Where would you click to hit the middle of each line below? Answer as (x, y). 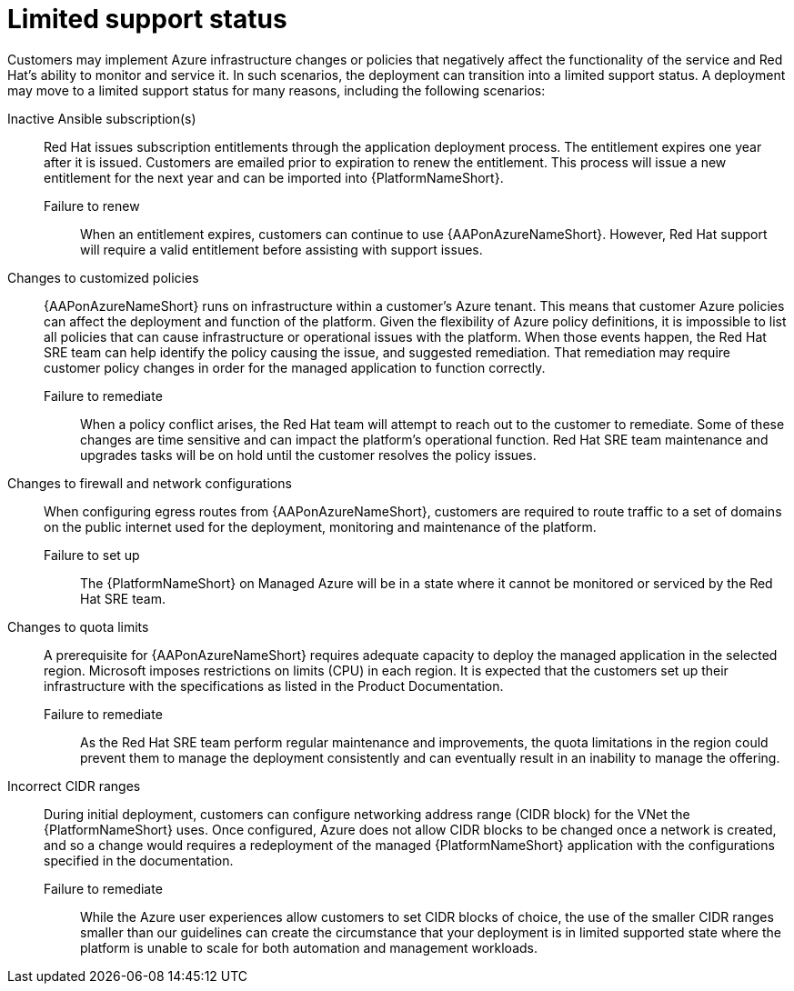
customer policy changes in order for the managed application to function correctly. (295, 367)
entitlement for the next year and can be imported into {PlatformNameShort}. (274, 177)
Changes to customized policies (103, 277)
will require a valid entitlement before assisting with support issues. (281, 249)
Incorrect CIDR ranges (74, 786)
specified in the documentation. (139, 860)
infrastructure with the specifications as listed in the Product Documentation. (274, 686)
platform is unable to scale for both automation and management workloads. (309, 947)
